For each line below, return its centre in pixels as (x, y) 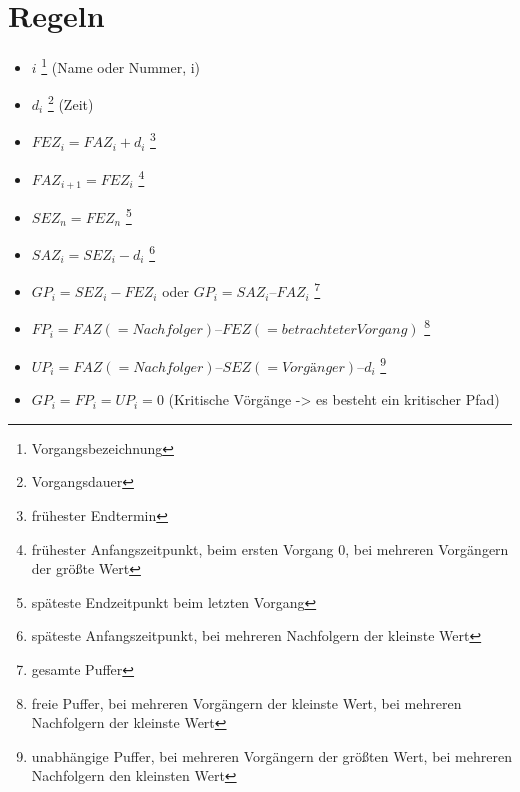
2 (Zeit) (70, 103)
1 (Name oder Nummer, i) (121, 65)
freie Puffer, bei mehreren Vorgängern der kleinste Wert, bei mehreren (246, 702)
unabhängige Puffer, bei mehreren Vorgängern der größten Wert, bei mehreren (271, 755)
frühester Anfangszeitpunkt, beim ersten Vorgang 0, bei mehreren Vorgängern (270, 548)
